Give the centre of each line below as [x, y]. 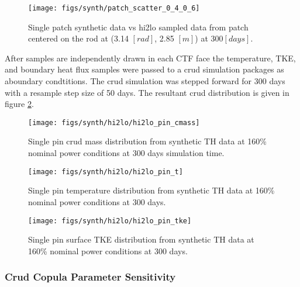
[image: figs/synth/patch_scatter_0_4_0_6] [114, 8]
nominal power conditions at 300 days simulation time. [126, 153]
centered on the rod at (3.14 [78, 38]
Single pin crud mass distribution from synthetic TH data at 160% [148, 141]
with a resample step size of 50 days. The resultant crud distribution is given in [147, 92]
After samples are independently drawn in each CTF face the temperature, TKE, [150, 58]
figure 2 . [19, 104]
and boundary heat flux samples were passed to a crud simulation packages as [144, 69]
